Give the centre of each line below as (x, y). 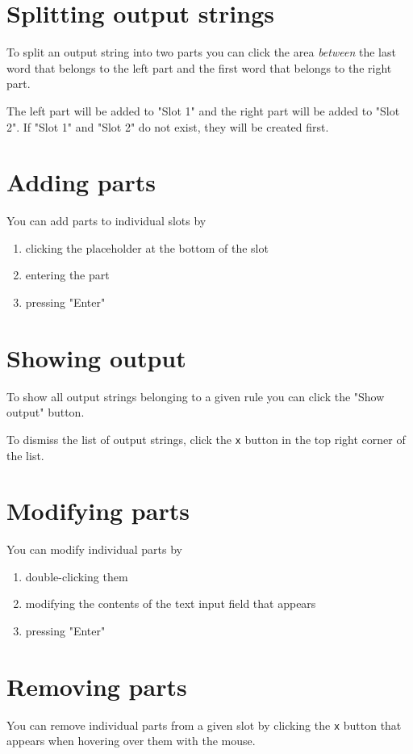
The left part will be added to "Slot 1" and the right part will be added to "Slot (203, 110)
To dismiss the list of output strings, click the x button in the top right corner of (206, 439)
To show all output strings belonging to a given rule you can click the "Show (196, 396)
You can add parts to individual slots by (106, 221)
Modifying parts (98, 511)
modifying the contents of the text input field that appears (171, 603)
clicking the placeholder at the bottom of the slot (147, 247)
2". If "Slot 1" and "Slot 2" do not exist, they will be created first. (168, 126)
